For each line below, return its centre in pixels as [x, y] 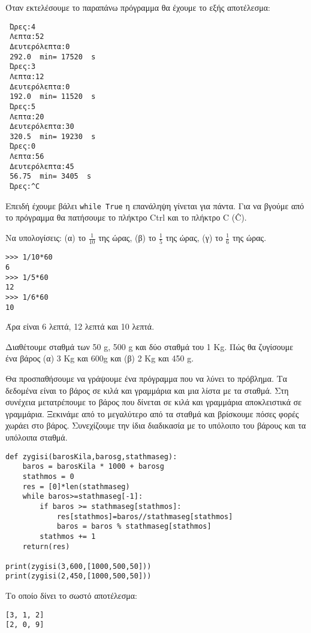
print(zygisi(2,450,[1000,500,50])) [78, 576]
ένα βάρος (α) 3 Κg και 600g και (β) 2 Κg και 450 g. [100, 358]
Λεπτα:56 [27, 157]
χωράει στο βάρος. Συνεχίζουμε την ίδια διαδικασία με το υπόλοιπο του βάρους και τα [156, 425]
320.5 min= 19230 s [53, 136]
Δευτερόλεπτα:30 [42, 127]
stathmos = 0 [48, 476]
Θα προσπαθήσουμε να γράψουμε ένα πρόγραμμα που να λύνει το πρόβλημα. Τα [147, 379]
